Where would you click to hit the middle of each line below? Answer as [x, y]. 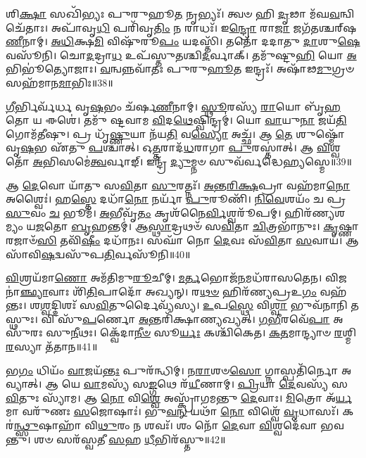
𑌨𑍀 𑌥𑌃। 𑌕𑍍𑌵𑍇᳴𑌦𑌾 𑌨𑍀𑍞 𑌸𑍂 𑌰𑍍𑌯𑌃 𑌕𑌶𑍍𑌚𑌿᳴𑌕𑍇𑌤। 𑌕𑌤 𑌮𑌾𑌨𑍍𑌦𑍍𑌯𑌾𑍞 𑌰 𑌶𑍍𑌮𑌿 [214, 332]
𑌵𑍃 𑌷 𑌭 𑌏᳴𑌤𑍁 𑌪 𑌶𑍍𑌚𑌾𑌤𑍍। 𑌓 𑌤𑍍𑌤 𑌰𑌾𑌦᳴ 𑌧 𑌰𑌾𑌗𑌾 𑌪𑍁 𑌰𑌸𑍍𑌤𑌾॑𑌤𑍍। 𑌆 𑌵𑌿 [168, 147]
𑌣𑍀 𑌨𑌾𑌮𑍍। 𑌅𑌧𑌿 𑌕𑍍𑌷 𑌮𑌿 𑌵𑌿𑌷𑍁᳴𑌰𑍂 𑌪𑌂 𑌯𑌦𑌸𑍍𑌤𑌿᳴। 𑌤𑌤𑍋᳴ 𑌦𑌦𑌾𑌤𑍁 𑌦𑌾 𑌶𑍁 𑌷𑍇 [183, 41]
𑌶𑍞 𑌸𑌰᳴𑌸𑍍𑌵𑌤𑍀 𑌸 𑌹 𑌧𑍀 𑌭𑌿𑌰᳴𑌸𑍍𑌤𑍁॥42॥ [130, 439]
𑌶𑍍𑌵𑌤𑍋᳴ [335, 147]
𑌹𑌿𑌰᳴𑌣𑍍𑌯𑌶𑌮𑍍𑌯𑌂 [315, 212]
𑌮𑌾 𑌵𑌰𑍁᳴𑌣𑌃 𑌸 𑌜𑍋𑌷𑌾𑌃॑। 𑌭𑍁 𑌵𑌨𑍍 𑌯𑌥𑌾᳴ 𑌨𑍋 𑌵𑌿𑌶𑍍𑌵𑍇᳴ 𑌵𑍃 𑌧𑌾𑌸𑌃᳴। [172, 411]
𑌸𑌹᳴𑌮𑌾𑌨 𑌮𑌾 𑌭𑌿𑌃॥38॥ [59, 82]
